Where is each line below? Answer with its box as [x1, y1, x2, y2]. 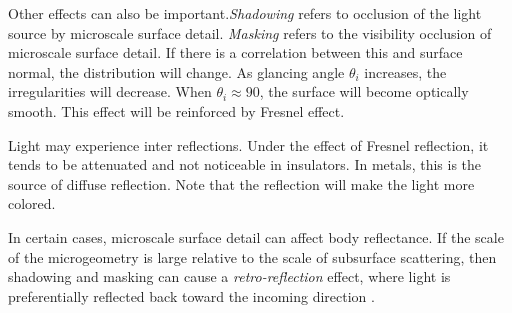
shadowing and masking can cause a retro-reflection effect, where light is [8, 266, 451, 287]
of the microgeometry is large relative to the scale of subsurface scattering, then [8, 246, 497, 267]
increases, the [364, 61, 447, 82]
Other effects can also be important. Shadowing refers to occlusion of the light [8, 3, 482, 23]
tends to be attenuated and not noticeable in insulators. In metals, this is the [8, 154, 482, 175]
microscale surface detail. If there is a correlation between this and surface [8, 42, 463, 63]
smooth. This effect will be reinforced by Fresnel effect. [8, 100, 345, 121]
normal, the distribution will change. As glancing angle [8, 61, 345, 82]
